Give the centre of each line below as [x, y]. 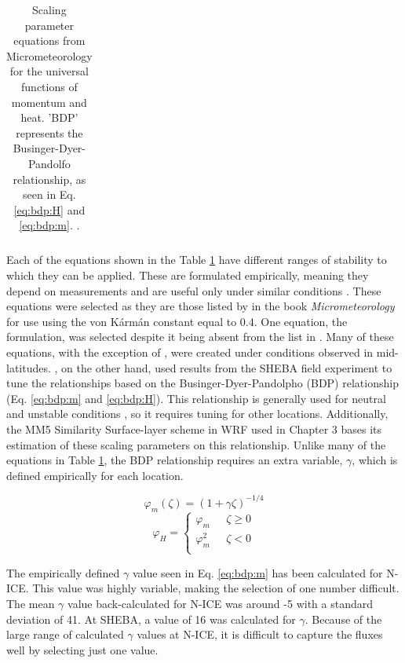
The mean [31, 604]
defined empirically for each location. [95, 475]
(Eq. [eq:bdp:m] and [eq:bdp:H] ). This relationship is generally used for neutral [196, 398]
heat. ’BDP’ [49, 117]
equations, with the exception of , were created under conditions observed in [190, 352]
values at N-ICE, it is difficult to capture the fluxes [260, 634]
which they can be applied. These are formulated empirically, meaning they [188, 275]
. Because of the [343, 619]
